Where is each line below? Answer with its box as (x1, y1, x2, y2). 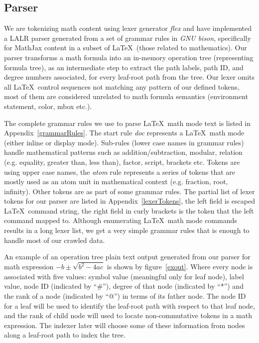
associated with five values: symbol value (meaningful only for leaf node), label (4, 271, 244, 281)
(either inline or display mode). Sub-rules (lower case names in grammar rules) (4, 137, 244, 147)
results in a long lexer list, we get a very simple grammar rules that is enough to (4, 225, 250, 235)
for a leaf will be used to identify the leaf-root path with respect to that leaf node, (4, 300, 255, 311)
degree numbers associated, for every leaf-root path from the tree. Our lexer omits (4, 72, 255, 82)
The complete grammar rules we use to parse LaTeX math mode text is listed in (4, 117, 251, 128)
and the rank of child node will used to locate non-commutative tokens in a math (4, 310, 252, 321)
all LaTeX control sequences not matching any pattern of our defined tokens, (4, 81, 240, 92)
